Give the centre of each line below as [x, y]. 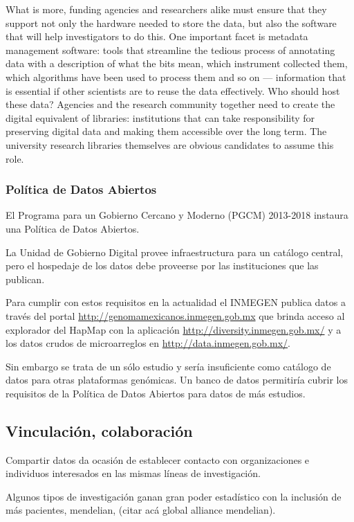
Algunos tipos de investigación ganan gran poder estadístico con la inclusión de [174, 496]
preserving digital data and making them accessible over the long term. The [166, 131]
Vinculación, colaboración [99, 430]
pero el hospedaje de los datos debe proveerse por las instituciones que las [162, 265]
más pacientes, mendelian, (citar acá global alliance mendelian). [141, 510]
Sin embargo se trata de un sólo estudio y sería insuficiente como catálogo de [168, 366]
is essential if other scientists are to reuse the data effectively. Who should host [173, 90]
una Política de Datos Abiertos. [73, 228]
